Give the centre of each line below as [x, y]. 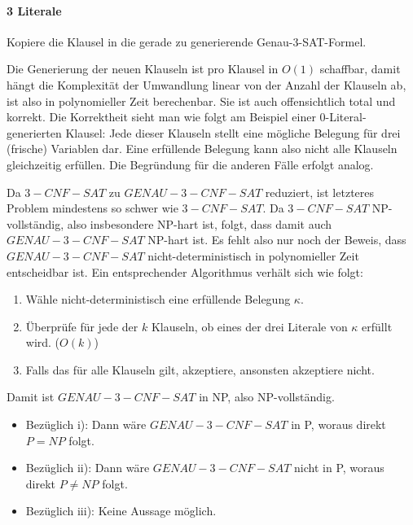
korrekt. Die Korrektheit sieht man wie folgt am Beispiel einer [161, 117]
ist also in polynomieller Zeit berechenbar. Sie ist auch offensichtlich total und [201, 101]
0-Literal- [343, 117]
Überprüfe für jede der [82, 326]
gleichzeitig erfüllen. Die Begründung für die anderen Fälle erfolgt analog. [190, 164]
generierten [34, 132]
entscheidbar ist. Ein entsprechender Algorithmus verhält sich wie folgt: [185, 271]
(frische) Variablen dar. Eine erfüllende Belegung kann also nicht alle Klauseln [202, 149]
